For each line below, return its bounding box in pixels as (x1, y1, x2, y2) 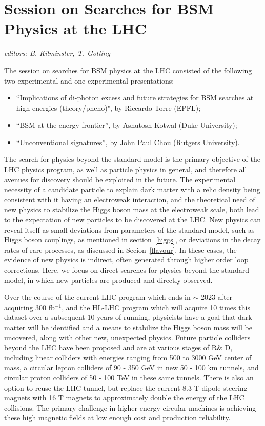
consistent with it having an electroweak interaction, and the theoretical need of (4, 194, 255, 205)
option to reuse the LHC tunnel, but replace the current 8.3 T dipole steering (4, 382, 248, 393)
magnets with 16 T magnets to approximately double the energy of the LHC (4, 392, 244, 403)
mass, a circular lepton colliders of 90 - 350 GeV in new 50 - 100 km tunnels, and (4, 362, 259, 373)
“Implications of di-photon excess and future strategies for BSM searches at (16, 92, 254, 103)
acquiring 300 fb (4, 301, 55, 312)
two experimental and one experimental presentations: (4, 75, 174, 86)
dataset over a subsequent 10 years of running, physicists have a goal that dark (4, 312, 252, 322)
